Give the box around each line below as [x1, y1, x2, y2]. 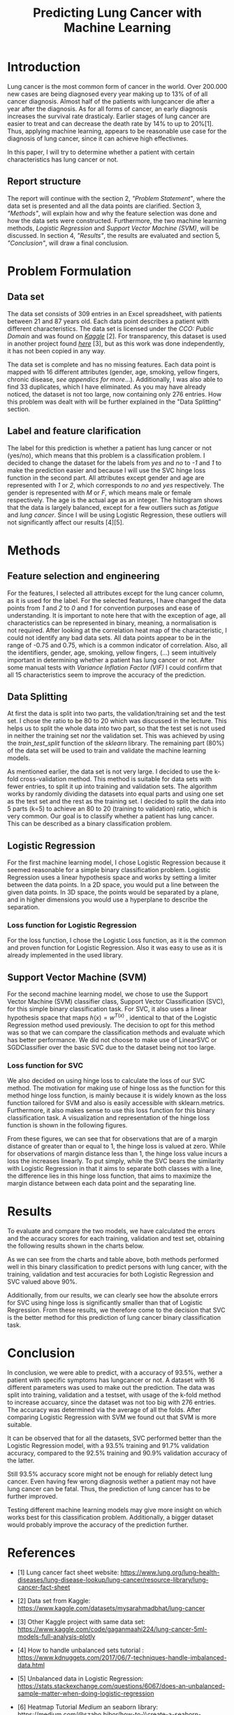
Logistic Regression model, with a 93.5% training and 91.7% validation [7, 1442, 210, 1450]
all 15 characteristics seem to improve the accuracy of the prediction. [7, 670, 206, 679]
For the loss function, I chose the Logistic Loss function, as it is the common [7, 936, 227, 945]
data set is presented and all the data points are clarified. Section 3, [7, 201, 202, 210]
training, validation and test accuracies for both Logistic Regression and [7, 1270, 214, 1279]
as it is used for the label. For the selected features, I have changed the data [7, 596, 226, 604]
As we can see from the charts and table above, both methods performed [7, 1255, 219, 1264]
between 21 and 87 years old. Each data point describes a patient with [7, 317, 210, 325]
